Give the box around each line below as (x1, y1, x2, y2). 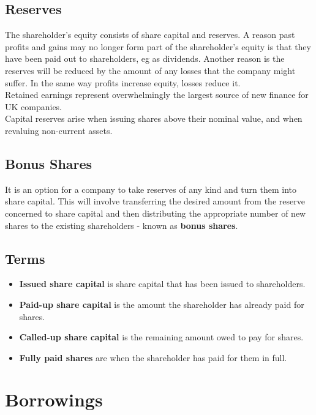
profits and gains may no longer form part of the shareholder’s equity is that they (5, 40, 311, 53)
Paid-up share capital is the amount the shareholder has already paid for (19, 297, 304, 310)
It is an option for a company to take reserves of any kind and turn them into (5, 182, 296, 195)
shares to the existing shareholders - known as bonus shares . (5, 219, 238, 231)
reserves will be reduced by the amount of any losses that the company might (5, 64, 296, 77)
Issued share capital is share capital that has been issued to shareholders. (19, 277, 306, 290)
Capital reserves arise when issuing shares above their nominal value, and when (5, 112, 303, 125)
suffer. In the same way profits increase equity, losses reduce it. (5, 76, 241, 89)
